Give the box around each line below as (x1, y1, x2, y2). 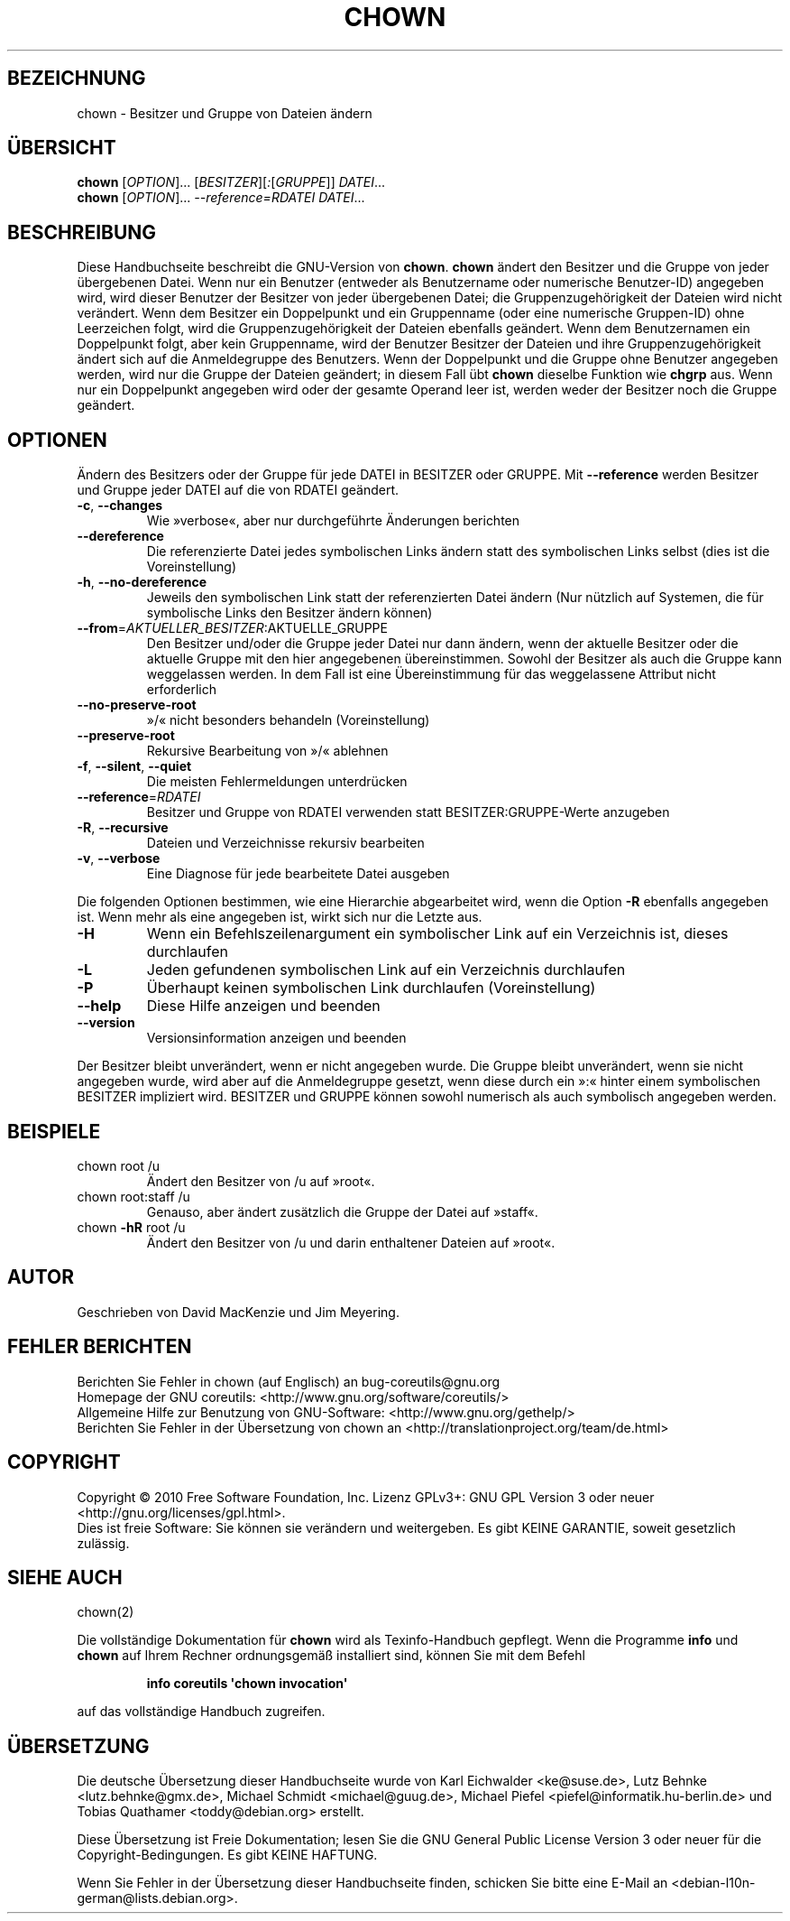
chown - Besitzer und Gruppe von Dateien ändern (77, 105, 372, 121)
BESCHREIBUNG (7, 220, 157, 244)
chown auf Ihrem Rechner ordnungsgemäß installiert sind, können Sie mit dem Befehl (77, 1647, 585, 1664)
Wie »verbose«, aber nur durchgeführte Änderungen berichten (146, 513, 520, 529)
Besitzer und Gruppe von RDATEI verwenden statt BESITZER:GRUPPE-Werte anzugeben (146, 804, 670, 821)
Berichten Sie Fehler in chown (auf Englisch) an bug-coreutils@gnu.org (77, 1373, 501, 1389)
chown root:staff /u (77, 1188, 190, 1204)
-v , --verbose (77, 850, 161, 867)
